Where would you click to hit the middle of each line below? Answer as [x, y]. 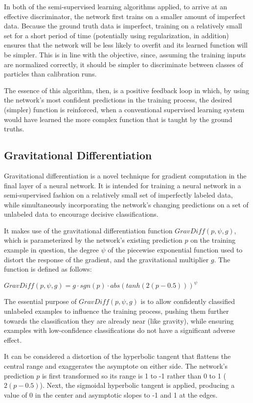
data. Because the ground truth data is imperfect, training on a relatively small [123, 26]
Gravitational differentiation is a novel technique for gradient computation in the [125, 175]
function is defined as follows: [48, 269]
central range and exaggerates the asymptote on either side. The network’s [116, 365]
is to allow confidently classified [188, 301]
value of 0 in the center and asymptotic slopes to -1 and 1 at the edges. [111, 394]
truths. [14, 129]
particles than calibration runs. [50, 74]
